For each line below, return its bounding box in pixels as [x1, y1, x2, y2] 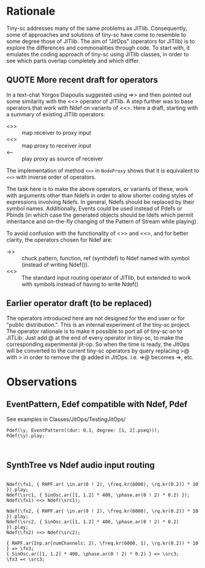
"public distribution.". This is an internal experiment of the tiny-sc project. [6, 321, 191, 328]
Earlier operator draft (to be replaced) [6, 298, 152, 308]
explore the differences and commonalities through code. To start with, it [6, 44, 190, 51]
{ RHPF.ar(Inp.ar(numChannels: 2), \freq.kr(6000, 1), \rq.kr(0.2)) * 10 [6, 540, 199, 547]
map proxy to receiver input [21, 142, 92, 149]
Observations [6, 375, 78, 389]
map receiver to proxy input [21, 129, 92, 136]
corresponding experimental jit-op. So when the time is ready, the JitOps [6, 340, 190, 348]
